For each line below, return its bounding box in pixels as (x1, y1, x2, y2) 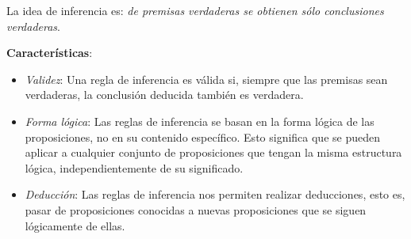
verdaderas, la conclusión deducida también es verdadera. (25, 86, 304, 103)
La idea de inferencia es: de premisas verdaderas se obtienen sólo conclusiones (6, 2, 384, 18)
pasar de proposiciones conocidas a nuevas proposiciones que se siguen (25, 201, 367, 218)
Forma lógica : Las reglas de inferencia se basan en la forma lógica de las (25, 112, 375, 129)
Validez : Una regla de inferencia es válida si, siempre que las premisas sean (25, 70, 388, 87)
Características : (6, 44, 93, 61)
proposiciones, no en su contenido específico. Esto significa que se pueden (25, 128, 380, 145)
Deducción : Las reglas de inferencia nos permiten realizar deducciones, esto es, (25, 186, 405, 203)
